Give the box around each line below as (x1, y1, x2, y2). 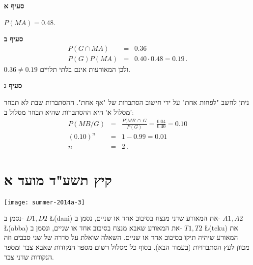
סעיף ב (4, 33, 23, 44)
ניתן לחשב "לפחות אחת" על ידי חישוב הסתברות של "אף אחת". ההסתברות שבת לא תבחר (4, 97, 249, 107)
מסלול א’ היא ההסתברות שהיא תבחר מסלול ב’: (4, 106, 134, 117)
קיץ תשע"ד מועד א (4, 169, 112, 189)
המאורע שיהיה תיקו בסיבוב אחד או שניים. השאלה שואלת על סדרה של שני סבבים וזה (4, 232, 238, 242)
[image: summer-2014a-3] (4, 199, 85, 206)
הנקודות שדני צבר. (4, 251, 54, 262)
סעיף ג (4, 80, 22, 91)
